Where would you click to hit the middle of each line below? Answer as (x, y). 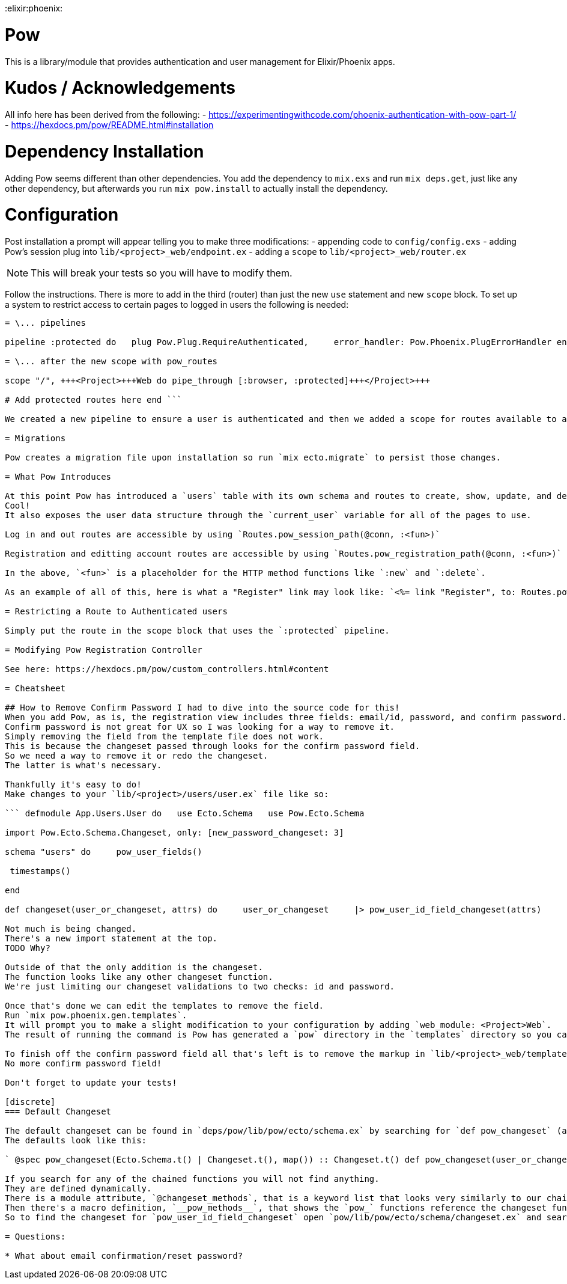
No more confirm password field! (83, 1063)
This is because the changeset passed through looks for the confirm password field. (213, 746)
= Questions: (35, 1237)
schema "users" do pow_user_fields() (104, 852)
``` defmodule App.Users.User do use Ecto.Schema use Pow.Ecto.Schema (185, 813)
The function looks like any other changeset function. (139, 977)
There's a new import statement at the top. (111, 938)
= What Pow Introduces (58, 477)
